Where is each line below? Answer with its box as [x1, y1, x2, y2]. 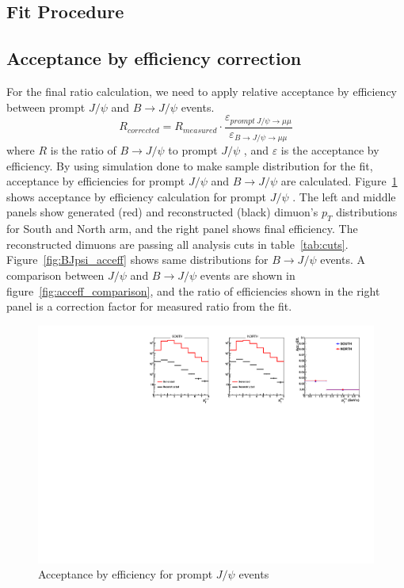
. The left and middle [292, 188, 396, 204]
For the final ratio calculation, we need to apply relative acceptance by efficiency [6, 82, 398, 99]
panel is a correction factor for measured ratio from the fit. [6, 298, 292, 315]
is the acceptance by [280, 142, 379, 158]
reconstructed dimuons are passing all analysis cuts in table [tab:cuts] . [6, 235, 349, 252]
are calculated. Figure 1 [280, 173, 398, 189]
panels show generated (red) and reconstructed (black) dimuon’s [6, 204, 318, 220]
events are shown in [200, 267, 295, 284]
